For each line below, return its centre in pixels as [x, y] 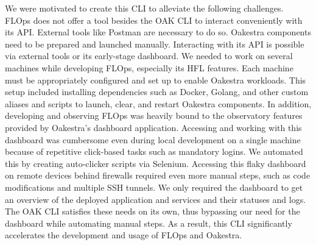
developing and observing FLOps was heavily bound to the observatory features [154, 115]
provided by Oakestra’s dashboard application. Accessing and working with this [153, 127]
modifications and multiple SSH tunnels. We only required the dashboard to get [154, 187]
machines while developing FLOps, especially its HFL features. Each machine [149, 67]
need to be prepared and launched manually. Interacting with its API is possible [155, 44]
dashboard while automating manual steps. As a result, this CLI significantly [149, 223]
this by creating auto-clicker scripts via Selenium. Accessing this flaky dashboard [156, 163]
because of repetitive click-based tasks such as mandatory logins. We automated [154, 151]
